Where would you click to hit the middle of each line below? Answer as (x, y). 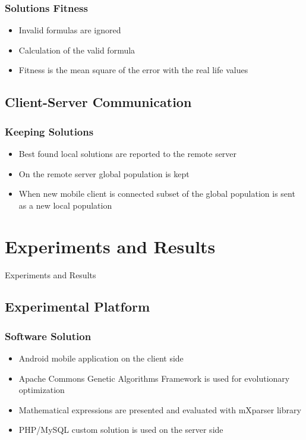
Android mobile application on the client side (101, 358)
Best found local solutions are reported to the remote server (128, 153)
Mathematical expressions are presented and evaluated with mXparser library (160, 409)
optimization (42, 390)
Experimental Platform (78, 307)
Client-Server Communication (98, 102)
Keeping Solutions (49, 131)
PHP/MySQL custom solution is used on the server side (121, 430)
